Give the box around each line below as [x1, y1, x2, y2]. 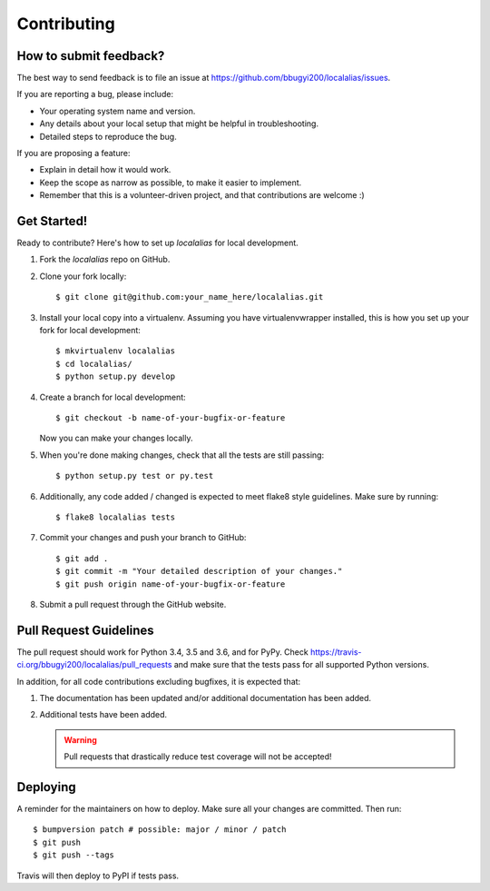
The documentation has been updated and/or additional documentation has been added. [39, 692, 372, 703]
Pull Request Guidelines [16, 622, 154, 638]
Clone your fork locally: [39, 271, 127, 282]
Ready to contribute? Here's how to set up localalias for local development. [16, 237, 299, 249]
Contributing [16, 14, 115, 34]
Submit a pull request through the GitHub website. [39, 599, 227, 609]
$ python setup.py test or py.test [55, 470, 214, 481]
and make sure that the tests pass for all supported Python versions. [173, 659, 430, 670]
